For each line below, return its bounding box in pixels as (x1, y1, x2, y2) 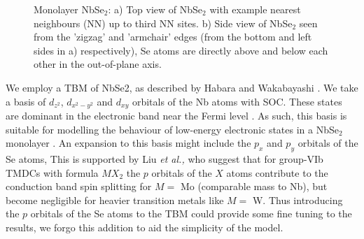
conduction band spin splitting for (6, 179, 152, 194)
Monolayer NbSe (34, 2, 104, 16)
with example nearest (209, 2, 301, 16)
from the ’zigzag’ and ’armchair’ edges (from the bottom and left (34, 29, 312, 44)
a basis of (6, 94, 46, 108)
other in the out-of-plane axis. (34, 57, 162, 71)
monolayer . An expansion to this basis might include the (6, 136, 251, 150)
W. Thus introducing (252, 192, 343, 207)
